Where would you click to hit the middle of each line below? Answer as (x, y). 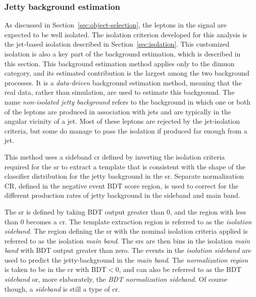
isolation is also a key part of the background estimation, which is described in (123, 54)
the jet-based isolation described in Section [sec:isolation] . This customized (117, 44)
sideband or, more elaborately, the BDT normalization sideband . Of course (116, 279)
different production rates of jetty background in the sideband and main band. (122, 195)
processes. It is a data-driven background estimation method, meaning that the (123, 82)
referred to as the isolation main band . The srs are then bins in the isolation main (127, 240)
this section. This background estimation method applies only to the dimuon (120, 63)
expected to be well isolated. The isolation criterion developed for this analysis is (126, 34)
